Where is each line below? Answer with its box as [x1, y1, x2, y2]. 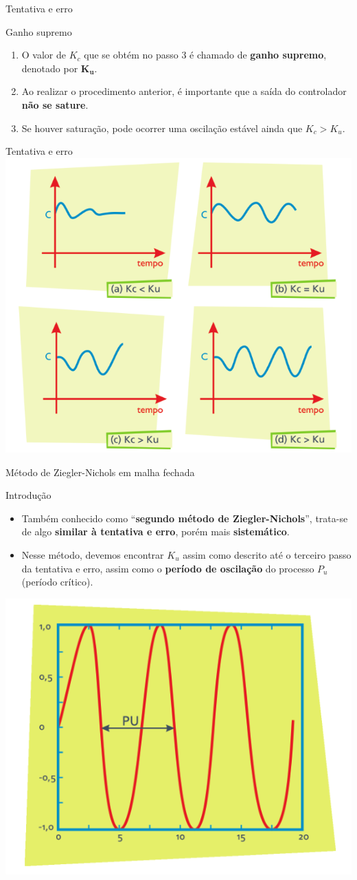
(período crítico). [21, 575, 93, 589]
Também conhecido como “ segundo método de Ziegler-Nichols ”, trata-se [21, 511, 348, 525]
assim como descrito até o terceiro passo [183, 547, 352, 561]
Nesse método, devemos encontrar [21, 547, 164, 561]
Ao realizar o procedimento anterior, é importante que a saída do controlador [21, 84, 347, 98]
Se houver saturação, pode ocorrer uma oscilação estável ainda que [21, 120, 303, 135]
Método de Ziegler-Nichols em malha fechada [5, 464, 195, 479]
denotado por [21, 61, 78, 75]
